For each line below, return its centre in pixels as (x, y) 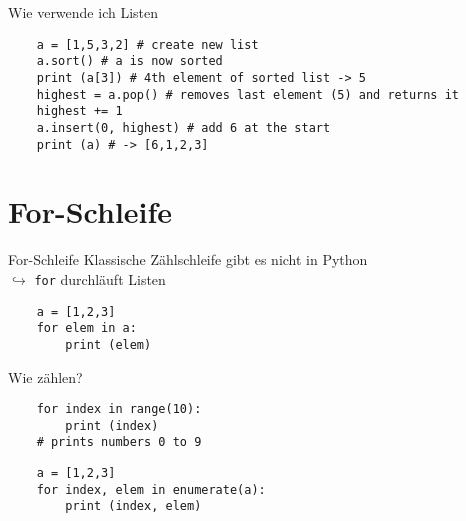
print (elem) (108, 344)
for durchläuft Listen (100, 278)
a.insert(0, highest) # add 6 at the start (183, 127)
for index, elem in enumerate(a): (151, 489)
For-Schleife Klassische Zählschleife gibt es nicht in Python (188, 259)
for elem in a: (86, 328)
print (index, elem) (133, 506)
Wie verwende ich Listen (83, 12)
